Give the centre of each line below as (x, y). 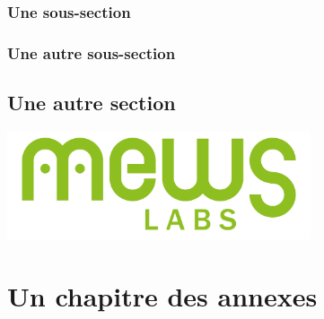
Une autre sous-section (92, 52)
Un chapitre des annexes (162, 296)
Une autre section (92, 103)
